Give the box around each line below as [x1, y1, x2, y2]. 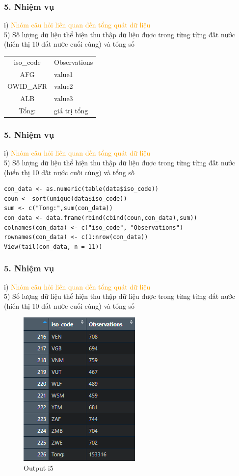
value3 [54, 93, 73, 104]
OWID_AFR [7, 81, 48, 91]
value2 [54, 81, 73, 91]
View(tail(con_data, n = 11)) [4, 243, 103, 250]
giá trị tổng [54, 106, 88, 116]
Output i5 [24, 462, 53, 473]
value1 [54, 69, 73, 79]
